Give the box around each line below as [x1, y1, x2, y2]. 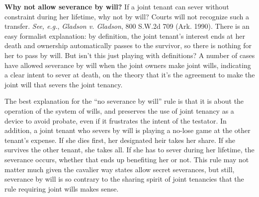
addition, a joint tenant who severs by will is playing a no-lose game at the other [4, 125, 251, 135]
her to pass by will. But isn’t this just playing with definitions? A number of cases [4, 50, 255, 60]
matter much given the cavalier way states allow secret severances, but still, [4, 164, 235, 174]
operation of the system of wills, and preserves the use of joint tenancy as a [4, 105, 234, 116]
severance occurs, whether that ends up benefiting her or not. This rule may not [4, 154, 249, 164]
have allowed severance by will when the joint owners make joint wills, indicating [4, 60, 251, 70]
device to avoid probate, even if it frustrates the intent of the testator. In [4, 115, 227, 126]
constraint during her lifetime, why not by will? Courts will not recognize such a [4, 11, 249, 21]
